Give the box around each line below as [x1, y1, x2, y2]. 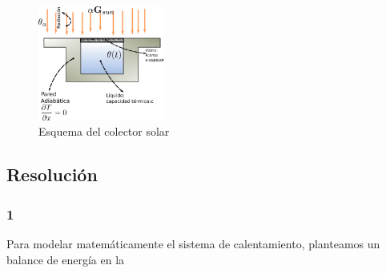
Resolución [6, 162, 98, 187]
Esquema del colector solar [38, 123, 170, 140]
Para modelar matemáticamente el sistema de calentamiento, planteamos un [6, 235, 380, 251]
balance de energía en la [6, 251, 125, 267]
